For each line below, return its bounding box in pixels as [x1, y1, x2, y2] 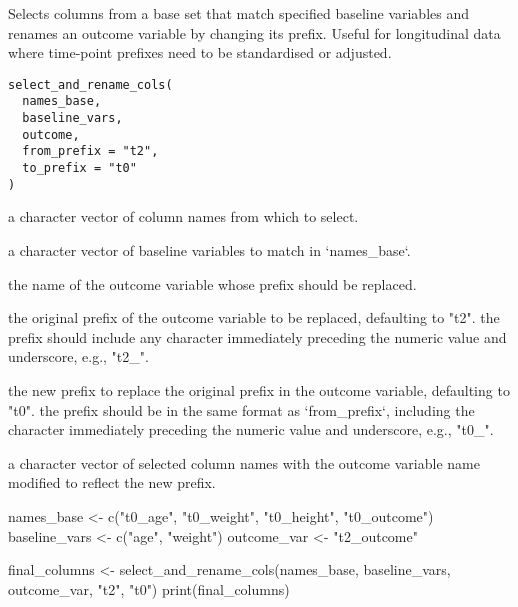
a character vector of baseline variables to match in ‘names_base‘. [8, 239, 411, 260]
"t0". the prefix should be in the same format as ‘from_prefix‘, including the [8, 399, 475, 420]
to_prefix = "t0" [22, 161, 137, 176]
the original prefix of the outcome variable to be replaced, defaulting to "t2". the [8, 307, 500, 328]
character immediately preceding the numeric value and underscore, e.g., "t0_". [8, 419, 494, 440]
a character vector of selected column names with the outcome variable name [8, 452, 480, 473]
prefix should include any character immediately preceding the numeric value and [8, 326, 507, 347]
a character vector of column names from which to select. [8, 206, 359, 227]
